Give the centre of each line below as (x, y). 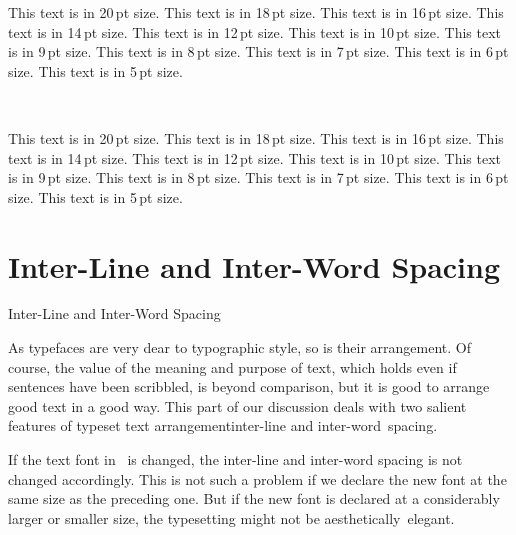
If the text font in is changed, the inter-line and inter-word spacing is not (235, 459)
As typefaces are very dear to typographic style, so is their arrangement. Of (240, 347)
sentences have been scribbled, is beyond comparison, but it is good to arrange (249, 386)
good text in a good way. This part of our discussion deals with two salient (237, 405)
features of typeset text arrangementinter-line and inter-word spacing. (223, 425)
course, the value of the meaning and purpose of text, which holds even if (232, 366)
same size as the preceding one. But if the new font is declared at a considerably (254, 498)
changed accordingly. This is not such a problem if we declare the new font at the (257, 478)
